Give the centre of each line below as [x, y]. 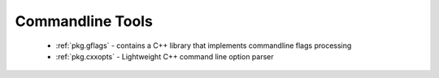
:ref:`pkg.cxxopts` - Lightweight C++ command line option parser [165, 56]
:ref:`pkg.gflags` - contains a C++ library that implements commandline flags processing [204, 45]
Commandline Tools [84, 21]
